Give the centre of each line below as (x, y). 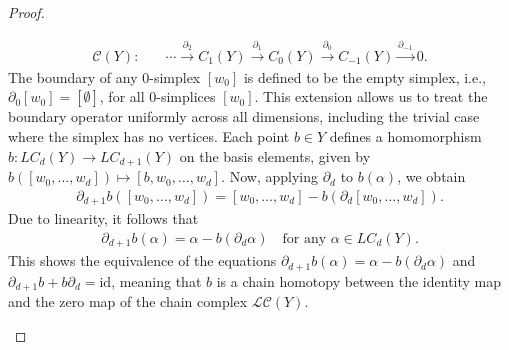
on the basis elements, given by (275, 155)
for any (304, 238)
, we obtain (431, 176)
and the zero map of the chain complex (128, 301)
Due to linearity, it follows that (103, 218)
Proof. (26, 12)
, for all (122, 96)
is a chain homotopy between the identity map (359, 280)
